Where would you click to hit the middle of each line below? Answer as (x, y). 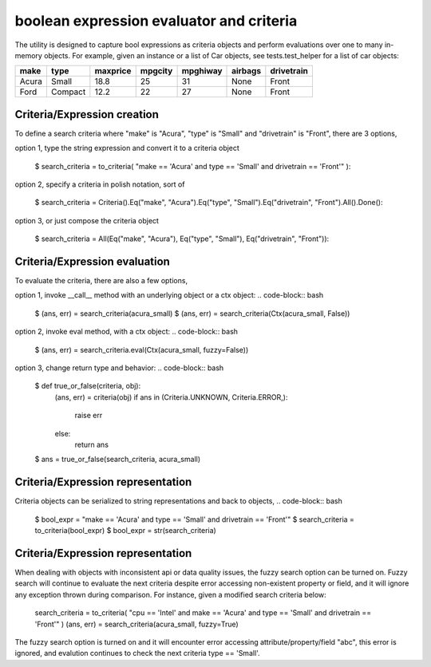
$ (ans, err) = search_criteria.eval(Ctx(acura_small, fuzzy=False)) (142, 349)
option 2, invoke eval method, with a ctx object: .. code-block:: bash (127, 332)
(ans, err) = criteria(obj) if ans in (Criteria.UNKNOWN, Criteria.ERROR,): (171, 397)
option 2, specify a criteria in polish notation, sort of (100, 184)
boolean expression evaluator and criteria (156, 21)
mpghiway (202, 71)
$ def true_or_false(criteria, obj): (88, 386)
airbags (247, 71)
